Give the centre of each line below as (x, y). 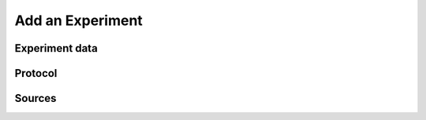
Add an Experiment (79, 20)
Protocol (36, 73)
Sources (35, 98)
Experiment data (56, 48)
